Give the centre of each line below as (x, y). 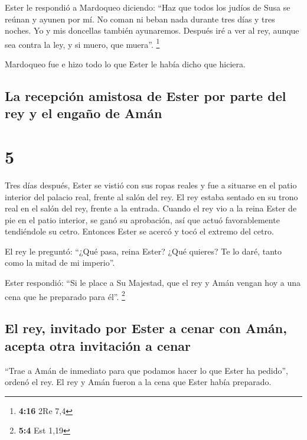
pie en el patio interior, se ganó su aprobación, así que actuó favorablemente (142, 219)
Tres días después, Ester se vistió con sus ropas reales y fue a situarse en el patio (151, 185)
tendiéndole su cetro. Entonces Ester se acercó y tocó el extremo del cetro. (139, 231)
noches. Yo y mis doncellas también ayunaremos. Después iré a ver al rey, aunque (152, 30)
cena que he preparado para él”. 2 (65, 295)
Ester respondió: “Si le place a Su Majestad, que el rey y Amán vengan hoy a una (153, 283)
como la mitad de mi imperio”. (60, 263)
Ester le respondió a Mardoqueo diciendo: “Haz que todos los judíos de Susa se (148, 7)
